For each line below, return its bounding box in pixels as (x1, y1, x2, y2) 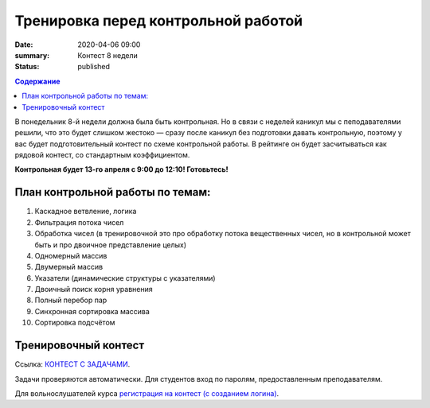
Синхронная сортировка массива (34, 306, 150, 316)
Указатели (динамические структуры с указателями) (34, 273, 216, 282)
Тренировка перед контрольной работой (14, 12, 303, 29)
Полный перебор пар (34, 295, 107, 305)
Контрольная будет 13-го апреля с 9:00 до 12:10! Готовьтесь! (14, 165, 229, 174)
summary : (14, 50, 50, 60)
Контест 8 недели (77, 50, 139, 60)
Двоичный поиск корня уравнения (34, 285, 153, 294)
